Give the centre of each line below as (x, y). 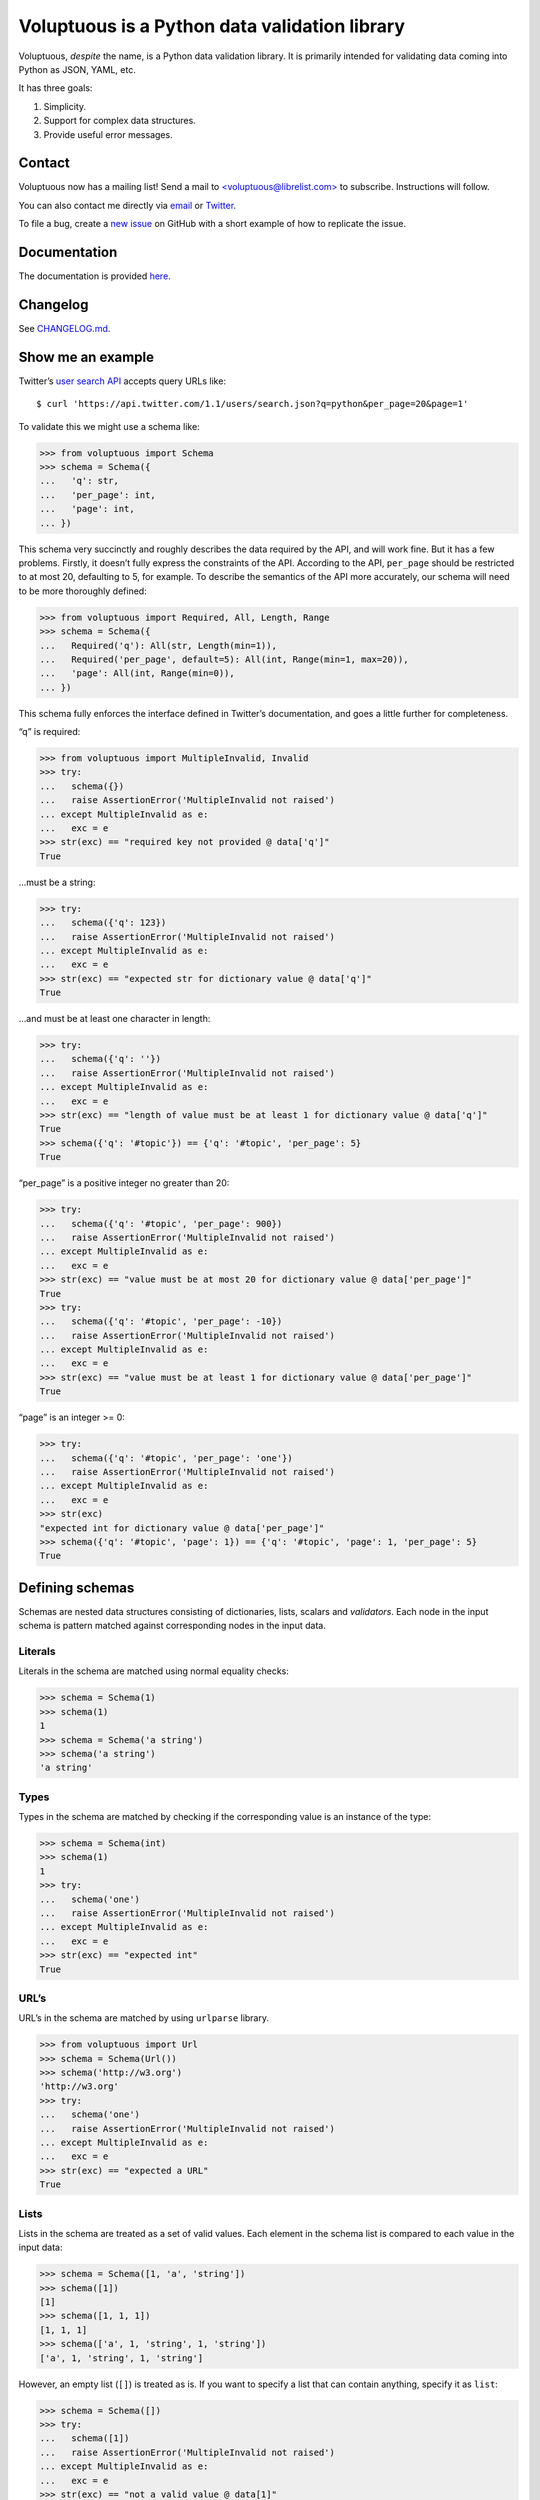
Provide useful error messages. (108, 134)
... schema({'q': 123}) (103, 923)
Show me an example (86, 356)
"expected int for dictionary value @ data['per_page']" (182, 1528)
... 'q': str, (79, 481)
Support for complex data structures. (120, 121)
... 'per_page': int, (98, 494)
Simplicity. (65, 106)
